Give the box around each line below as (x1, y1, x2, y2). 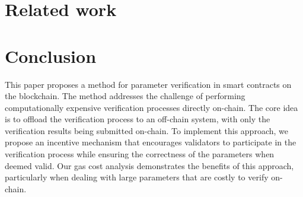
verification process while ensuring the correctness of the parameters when (5, 148, 275, 160)
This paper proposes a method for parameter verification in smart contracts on (5, 78, 292, 90)
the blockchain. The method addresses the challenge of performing (5, 90, 245, 102)
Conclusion (5, 43, 97, 68)
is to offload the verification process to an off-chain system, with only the (5, 113, 270, 125)
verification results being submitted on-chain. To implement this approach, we (5, 124, 288, 136)
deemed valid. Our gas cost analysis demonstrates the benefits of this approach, (5, 159, 294, 171)
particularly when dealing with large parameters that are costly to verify (5, 171, 269, 183)
